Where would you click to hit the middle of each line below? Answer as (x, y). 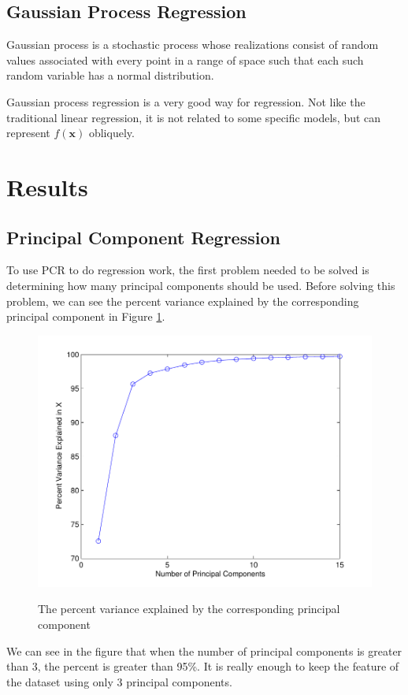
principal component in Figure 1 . (86, 316)
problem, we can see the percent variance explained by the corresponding (183, 301)
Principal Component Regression (143, 237)
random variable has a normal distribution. (110, 75)
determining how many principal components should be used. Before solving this (201, 285)
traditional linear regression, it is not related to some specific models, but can (194, 117)
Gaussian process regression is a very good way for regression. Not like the (186, 101)
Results (47, 186)
